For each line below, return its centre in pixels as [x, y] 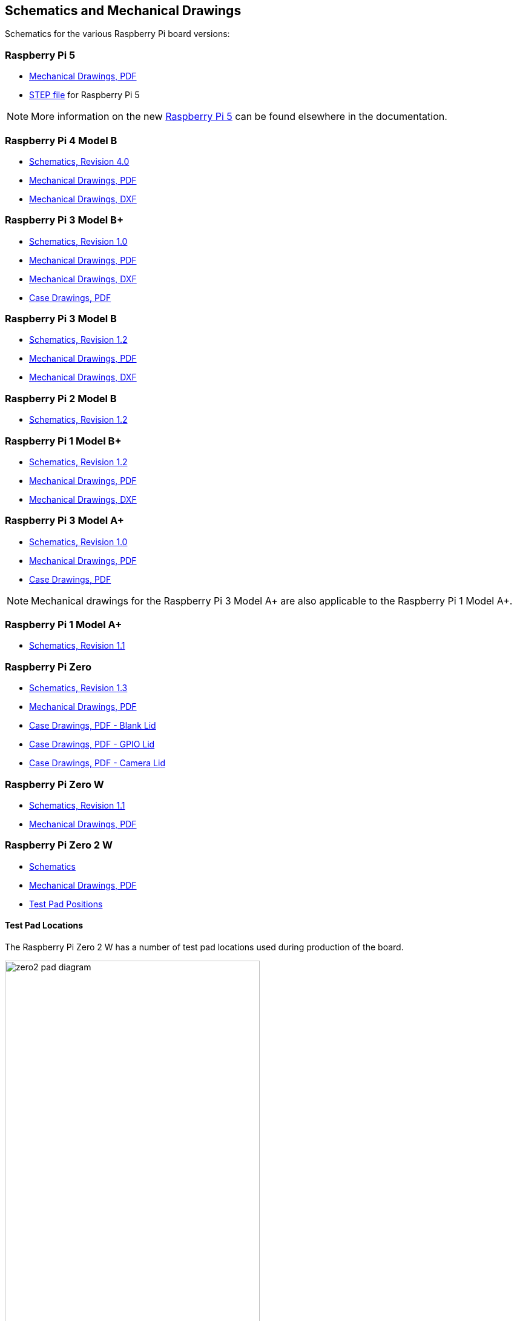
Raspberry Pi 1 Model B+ [63, 441]
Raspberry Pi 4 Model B [61, 140]
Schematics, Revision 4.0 [79, 161]
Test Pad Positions [66, 904]
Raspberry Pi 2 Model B [61, 398]
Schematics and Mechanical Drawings [123, 11]
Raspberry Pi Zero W [54, 784]
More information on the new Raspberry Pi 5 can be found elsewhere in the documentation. [239, 117]
